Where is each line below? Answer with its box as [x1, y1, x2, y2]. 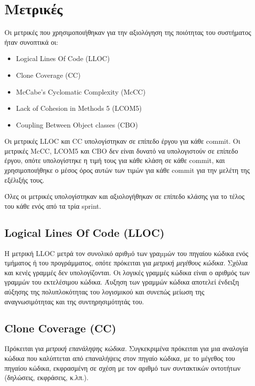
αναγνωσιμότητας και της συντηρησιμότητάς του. [4, 296, 144, 306]
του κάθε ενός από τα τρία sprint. [4, 200, 101, 211]
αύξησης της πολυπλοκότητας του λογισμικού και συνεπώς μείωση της [4, 287, 204, 297]
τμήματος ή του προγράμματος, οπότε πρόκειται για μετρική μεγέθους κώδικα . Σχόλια [4, 257, 248, 268]
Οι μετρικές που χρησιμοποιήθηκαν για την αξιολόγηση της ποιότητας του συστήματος [4, 27, 252, 37]
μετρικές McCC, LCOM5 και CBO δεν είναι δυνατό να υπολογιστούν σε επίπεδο [4, 145, 238, 156]
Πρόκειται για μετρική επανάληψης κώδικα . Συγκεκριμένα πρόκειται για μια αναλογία [4, 343, 248, 354]
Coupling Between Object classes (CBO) [16, 119, 138, 129]
